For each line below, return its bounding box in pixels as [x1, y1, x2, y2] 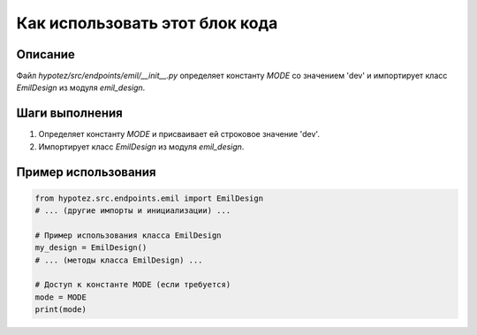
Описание [16, 47, 75, 62]
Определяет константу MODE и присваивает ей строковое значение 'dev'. [38, 129, 320, 140]
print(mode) [34, 305, 87, 315]
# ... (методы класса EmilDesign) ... [34, 255, 203, 265]
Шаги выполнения [16, 106, 123, 121]
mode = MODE [34, 292, 87, 302]
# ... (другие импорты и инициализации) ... [34, 206, 231, 216]
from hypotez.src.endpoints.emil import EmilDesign [34, 193, 264, 203]
